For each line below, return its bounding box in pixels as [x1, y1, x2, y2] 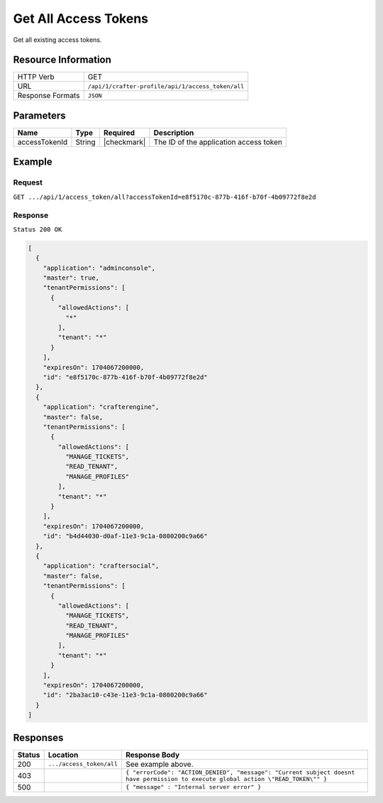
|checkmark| [103, 137, 146, 147]
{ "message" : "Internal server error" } [125, 783, 262, 791]
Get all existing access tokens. [13, 35, 102, 44]
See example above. [125, 759, 194, 769]
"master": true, [43, 274, 99, 282]
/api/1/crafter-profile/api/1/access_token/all [87, 82, 245, 90]
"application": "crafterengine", [43, 403, 160, 411]
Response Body [125, 750, 180, 760]
